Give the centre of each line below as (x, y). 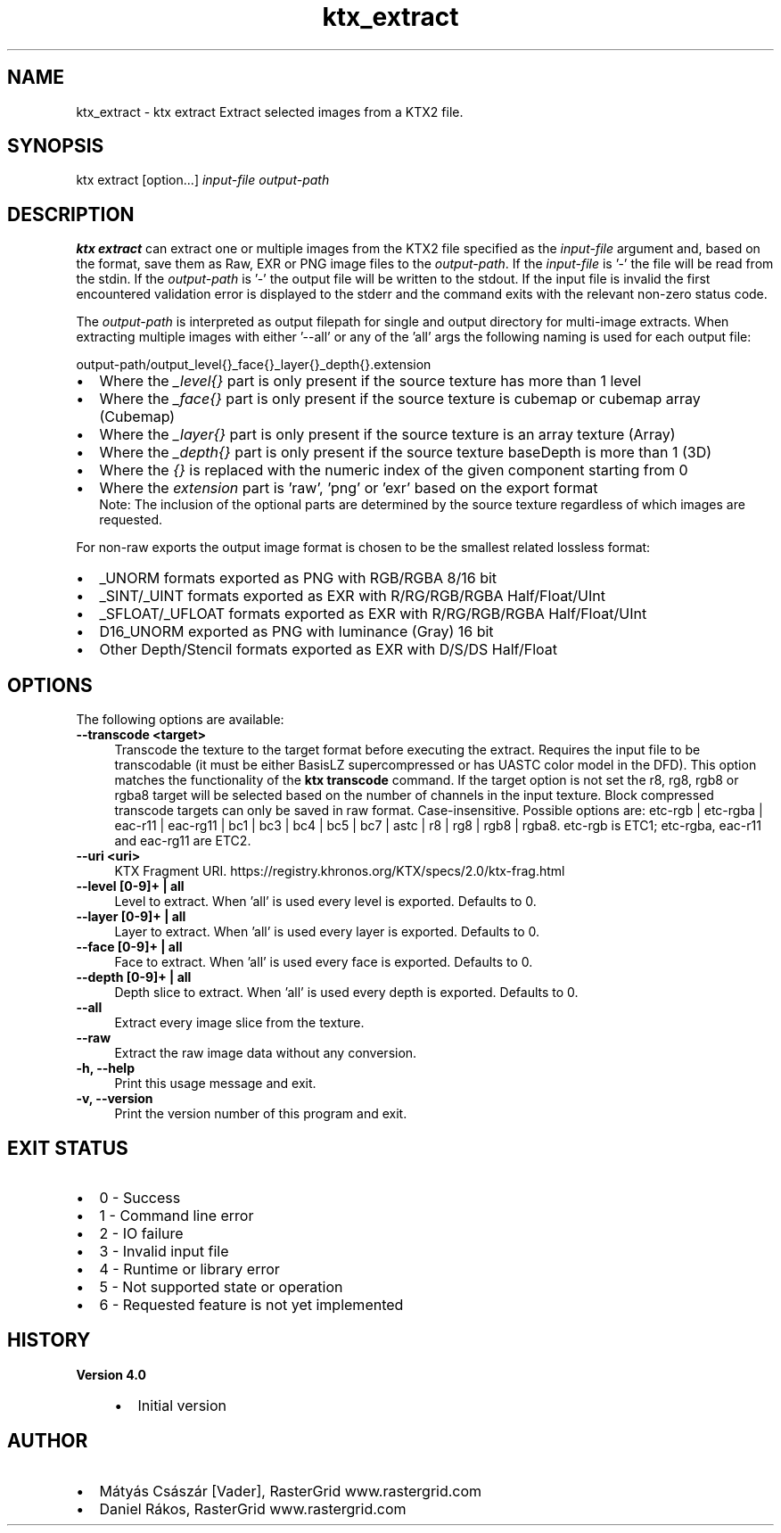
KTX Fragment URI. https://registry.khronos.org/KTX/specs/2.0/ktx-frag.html (340, 871)
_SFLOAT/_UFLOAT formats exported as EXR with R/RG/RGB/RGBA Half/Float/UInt (373, 614)
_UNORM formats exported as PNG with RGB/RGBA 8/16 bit (298, 578)
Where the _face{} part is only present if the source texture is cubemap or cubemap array (400, 399)
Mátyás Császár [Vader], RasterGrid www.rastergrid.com (291, 1491)
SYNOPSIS (56, 146)
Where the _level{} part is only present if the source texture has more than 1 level (370, 381)
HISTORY (49, 1340)
